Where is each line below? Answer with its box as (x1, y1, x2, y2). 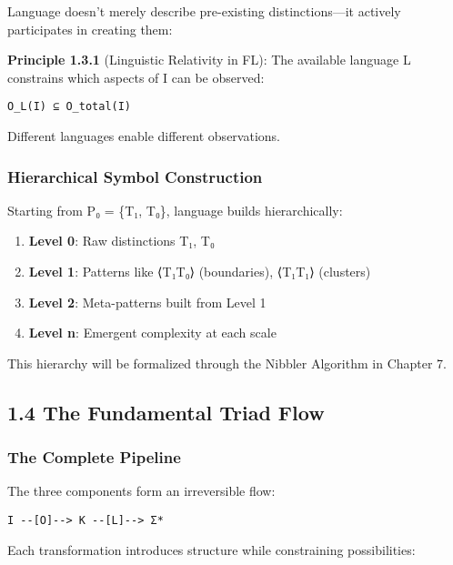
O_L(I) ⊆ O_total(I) (7, 100, 132, 114)
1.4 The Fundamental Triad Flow (7, 398, 325, 426)
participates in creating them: (7, 19, 173, 38)
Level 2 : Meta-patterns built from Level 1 (28, 292, 267, 311)
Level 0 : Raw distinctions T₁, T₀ (28, 231, 215, 250)
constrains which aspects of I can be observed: (7, 67, 265, 86)
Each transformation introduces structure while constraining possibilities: (7, 540, 416, 559)
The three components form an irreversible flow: (7, 481, 276, 500)
